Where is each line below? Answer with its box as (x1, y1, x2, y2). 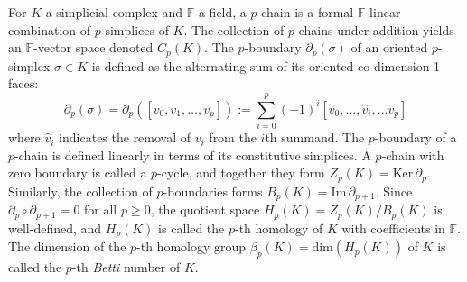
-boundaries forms (163, 181, 263, 200)
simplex (8, 56, 51, 75)
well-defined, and (8, 218, 102, 237)
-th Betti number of (71, 257, 181, 276)
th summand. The (265, 128, 365, 147)
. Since (375, 181, 413, 200)
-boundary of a (374, 128, 457, 147)
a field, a (198, 3, 247, 22)
